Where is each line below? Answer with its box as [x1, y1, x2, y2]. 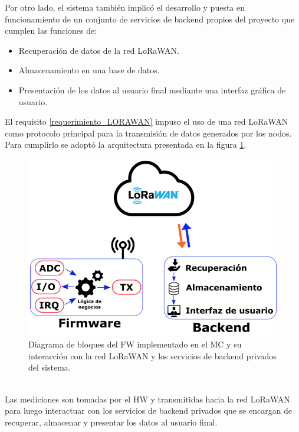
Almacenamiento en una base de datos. [18, 64, 160, 76]
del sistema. [28, 361, 71, 373]
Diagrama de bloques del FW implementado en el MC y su [28, 338, 242, 350]
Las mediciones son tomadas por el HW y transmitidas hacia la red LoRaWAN [5, 392, 290, 405]
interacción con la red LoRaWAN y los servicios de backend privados [28, 349, 277, 362]
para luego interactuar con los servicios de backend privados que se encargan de [5, 404, 293, 417]
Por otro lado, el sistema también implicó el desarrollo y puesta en [5, 1, 245, 13]
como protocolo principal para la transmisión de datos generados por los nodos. [5, 126, 292, 139]
